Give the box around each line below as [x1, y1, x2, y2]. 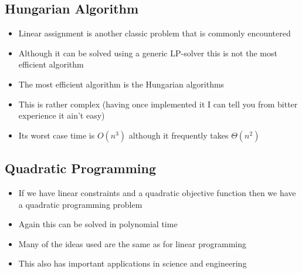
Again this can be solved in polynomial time [18, 218, 178, 230]
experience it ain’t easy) [18, 109, 105, 122]
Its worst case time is [18, 129, 95, 141]
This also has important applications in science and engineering [18, 257, 247, 269]
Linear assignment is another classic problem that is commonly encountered [18, 27, 291, 39]
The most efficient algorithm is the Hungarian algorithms [18, 77, 225, 90]
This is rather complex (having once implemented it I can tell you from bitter [18, 97, 298, 110]
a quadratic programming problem [18, 198, 142, 210]
